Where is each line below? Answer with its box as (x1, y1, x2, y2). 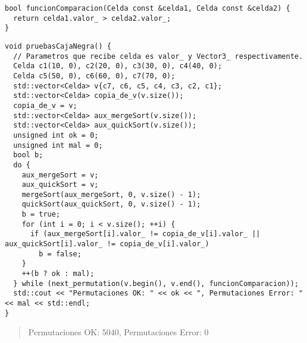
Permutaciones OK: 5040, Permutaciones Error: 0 (28, 326, 209, 338)
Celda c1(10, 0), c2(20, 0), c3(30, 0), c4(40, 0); (13, 62, 223, 71)
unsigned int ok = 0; (13, 131, 99, 139)
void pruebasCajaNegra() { (5, 42, 111, 50)
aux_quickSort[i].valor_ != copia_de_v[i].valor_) (5, 240, 209, 249)
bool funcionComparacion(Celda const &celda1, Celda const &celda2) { (5, 4, 290, 12)
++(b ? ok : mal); (21, 269, 95, 278)
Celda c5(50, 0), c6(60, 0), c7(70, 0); (13, 71, 176, 80)
